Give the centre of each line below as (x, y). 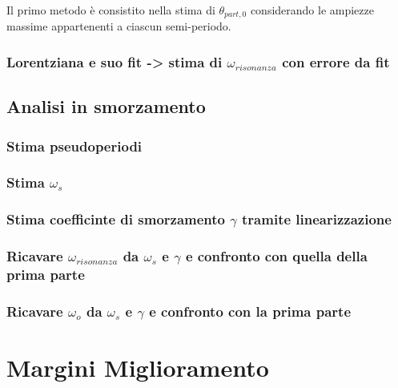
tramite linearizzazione (317, 219)
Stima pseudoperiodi (74, 145)
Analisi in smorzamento (106, 106)
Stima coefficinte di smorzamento (116, 219)
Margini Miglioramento (138, 367)
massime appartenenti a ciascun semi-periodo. (119, 26)
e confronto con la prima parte (250, 311)
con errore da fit (336, 61)
